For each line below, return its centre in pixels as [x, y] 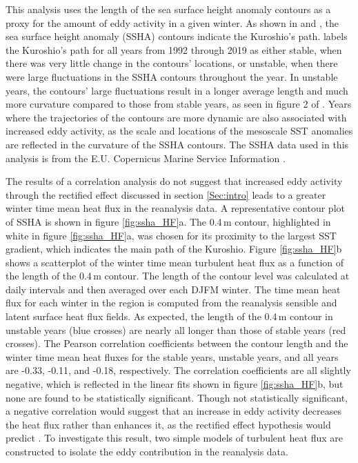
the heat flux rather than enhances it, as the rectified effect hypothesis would [168, 424]
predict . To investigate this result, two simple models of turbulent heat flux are [174, 438]
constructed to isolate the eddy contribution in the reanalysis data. [147, 451]
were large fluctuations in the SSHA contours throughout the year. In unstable [172, 76]
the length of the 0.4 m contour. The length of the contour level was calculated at [178, 276]
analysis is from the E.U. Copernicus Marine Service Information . [146, 158]
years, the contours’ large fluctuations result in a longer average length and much [177, 90]
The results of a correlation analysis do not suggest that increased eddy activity [174, 181]
